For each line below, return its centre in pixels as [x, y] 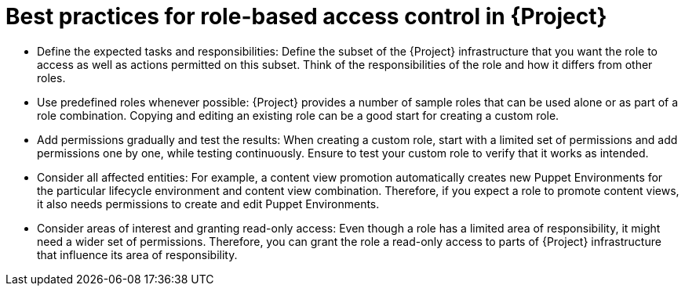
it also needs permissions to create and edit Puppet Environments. [208, 204]
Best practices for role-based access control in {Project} [306, 16]
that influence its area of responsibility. [137, 254]
